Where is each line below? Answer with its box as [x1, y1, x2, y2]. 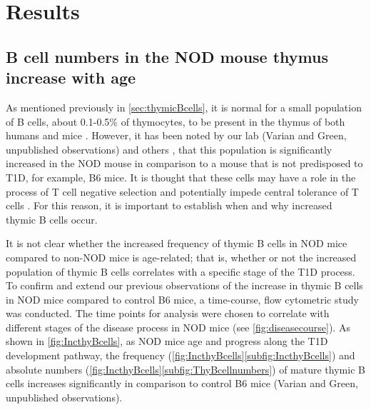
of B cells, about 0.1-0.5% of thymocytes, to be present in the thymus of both [6, 114, 345, 129]
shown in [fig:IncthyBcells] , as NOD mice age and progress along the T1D [6, 334, 328, 349]
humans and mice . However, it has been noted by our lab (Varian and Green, [6, 128, 347, 143]
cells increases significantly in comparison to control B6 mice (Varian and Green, [6, 376, 358, 391]
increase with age [6, 66, 136, 89]
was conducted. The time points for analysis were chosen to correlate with [6, 306, 330, 321]
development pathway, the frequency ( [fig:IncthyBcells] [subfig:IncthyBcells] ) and [6, 348, 355, 363]
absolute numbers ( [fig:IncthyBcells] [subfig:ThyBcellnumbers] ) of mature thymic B [6, 361, 365, 376]
